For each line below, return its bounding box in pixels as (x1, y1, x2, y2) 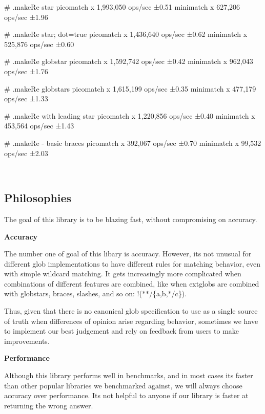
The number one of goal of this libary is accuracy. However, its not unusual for (4, 248, 252, 259)
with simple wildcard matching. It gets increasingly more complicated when (4, 268, 241, 279)
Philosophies (4, 190, 72, 206)
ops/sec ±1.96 (4, 11, 48, 22)
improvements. (4, 335, 50, 346)
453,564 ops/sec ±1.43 (4, 120, 74, 131)
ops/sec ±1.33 (4, 93, 48, 104)
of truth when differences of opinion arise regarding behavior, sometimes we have (4, 315, 258, 326)
